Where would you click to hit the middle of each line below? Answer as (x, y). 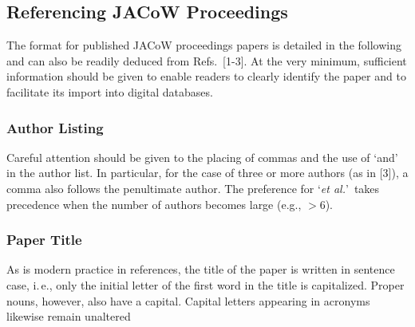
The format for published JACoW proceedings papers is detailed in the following (204, 45)
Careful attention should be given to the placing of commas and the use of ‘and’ (202, 157)
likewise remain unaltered (69, 316)
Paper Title (44, 240)
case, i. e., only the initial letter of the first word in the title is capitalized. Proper (206, 284)
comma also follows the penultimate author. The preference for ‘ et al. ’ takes (193, 188)
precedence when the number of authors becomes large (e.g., (154, 204)
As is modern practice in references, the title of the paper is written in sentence (201, 269)
